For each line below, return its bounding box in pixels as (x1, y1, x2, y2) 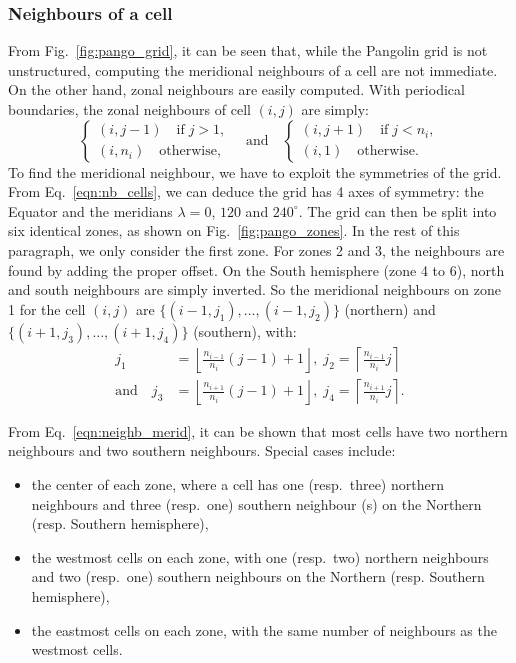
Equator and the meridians (8, 200, 173, 221)
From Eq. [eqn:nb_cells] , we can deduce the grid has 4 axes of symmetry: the (8, 181, 484, 202)
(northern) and (344, 298, 436, 319)
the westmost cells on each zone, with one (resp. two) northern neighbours (31, 546, 489, 567)
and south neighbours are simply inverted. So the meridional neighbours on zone (8, 279, 501, 300)
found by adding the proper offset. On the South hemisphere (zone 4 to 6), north (8, 259, 505, 280)
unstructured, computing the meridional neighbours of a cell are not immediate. (8, 59, 498, 80)
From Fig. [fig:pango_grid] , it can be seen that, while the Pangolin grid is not (8, 40, 488, 61)
